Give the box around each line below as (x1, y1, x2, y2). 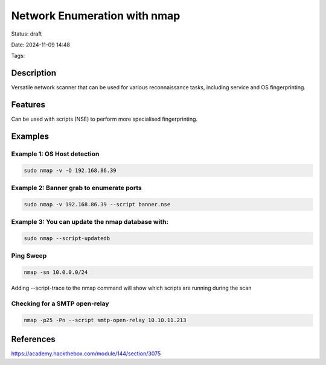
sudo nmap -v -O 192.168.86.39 (24, 167, 117, 174)
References (11, 334, 56, 344)
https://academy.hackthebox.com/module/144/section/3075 (11, 350, 161, 357)
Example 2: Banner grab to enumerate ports (11, 184, 142, 192)
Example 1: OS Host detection (11, 150, 100, 158)
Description (11, 68, 57, 78)
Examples (11, 131, 50, 141)
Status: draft (11, 30, 42, 37)
